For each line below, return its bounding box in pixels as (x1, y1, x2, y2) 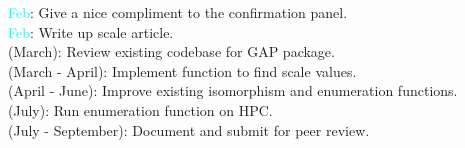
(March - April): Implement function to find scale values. (8, 60, 357, 81)
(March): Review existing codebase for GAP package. (8, 41, 335, 62)
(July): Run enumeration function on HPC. (8, 99, 273, 120)
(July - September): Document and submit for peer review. (8, 119, 370, 140)
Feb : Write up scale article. (8, 21, 174, 42)
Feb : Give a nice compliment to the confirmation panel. (8, 2, 348, 22)
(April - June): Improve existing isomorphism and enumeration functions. (8, 80, 458, 101)
